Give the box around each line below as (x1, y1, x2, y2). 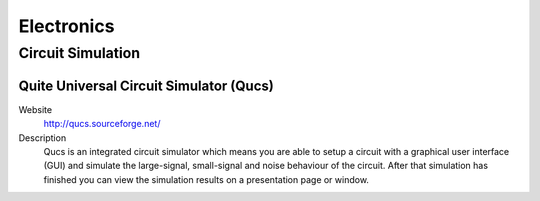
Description (18, 131, 67, 144)
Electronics (18, 15, 115, 37)
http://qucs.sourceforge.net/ (43, 118, 161, 130)
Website (18, 103, 53, 115)
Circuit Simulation (18, 44, 140, 62)
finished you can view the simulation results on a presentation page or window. (43, 173, 370, 185)
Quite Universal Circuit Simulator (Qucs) (18, 77, 274, 94)
